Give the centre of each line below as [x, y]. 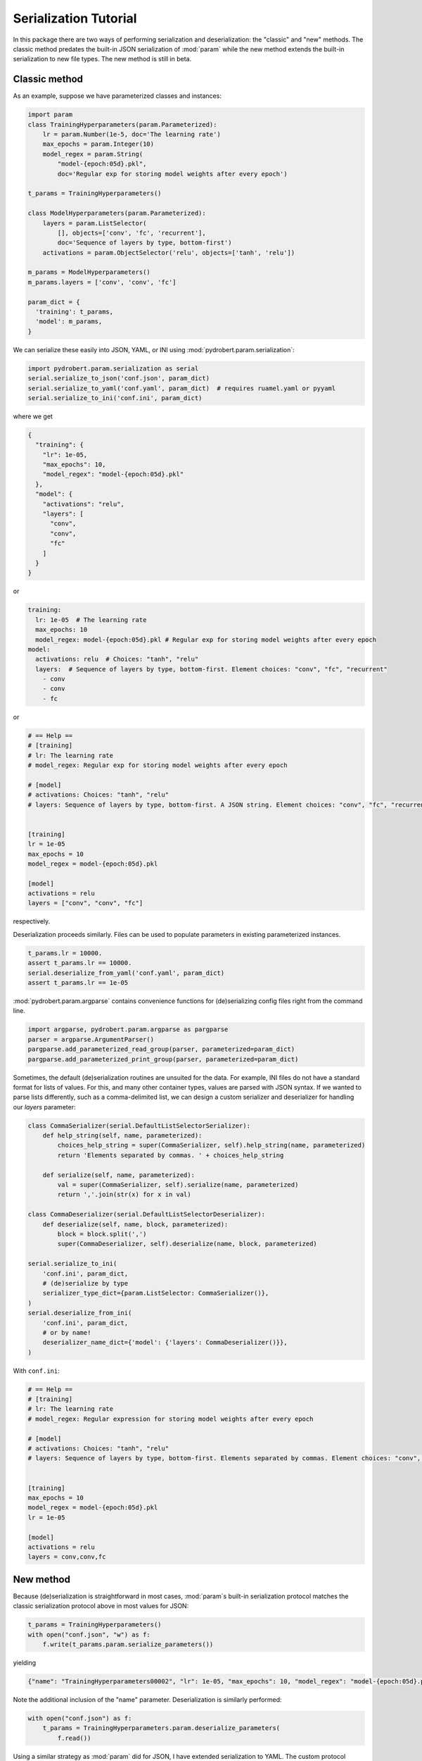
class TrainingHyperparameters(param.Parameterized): [122, 124]
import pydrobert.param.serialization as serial [113, 368]
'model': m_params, [69, 322]
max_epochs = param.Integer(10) [98, 144]
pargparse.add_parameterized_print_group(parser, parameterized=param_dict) [163, 1059]
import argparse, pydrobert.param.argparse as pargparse [128, 1029]
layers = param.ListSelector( [95, 223]
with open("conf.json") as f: [80, 1718]
